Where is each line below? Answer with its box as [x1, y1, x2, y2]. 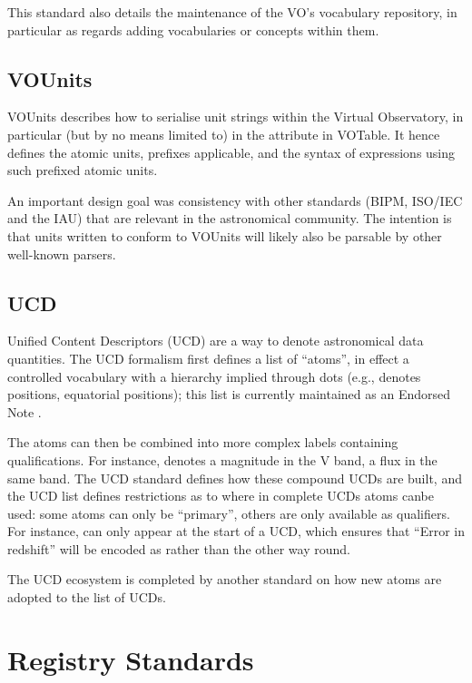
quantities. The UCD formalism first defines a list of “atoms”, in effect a [7, 348, 409, 367]
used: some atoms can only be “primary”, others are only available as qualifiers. [7, 503, 450, 522]
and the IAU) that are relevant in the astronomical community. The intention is [7, 209, 452, 228]
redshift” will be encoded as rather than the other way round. [7, 539, 350, 558]
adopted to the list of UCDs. [7, 588, 166, 607]
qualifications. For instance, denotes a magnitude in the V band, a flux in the [7, 450, 438, 469]
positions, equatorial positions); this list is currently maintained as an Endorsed [7, 385, 450, 404]
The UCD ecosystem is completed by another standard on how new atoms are [7, 570, 442, 589]
